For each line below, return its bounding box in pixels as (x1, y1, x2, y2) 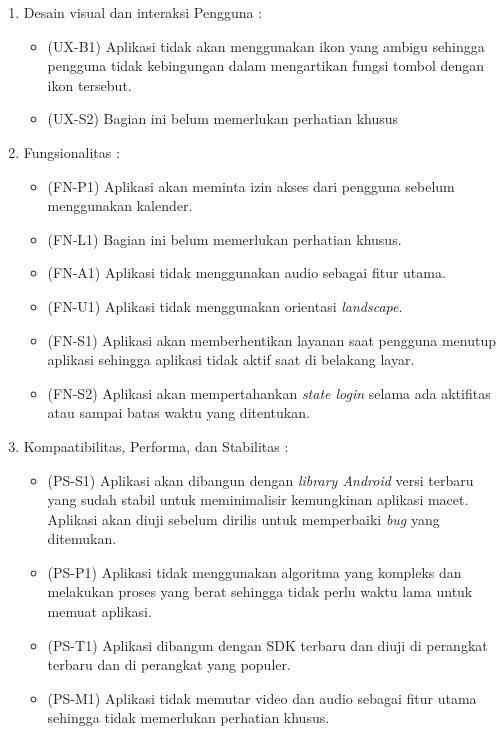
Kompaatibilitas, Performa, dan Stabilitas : (23, 435, 289, 456)
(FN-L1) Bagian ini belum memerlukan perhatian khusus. (47, 228, 402, 249)
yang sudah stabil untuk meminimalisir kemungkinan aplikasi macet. (47, 489, 469, 510)
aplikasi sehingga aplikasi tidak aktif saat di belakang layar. (47, 349, 415, 370)
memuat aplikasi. (47, 601, 152, 622)
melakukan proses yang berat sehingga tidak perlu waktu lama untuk (47, 581, 473, 602)
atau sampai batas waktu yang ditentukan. (47, 402, 310, 423)
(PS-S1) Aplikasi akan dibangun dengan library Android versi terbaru (47, 469, 474, 490)
